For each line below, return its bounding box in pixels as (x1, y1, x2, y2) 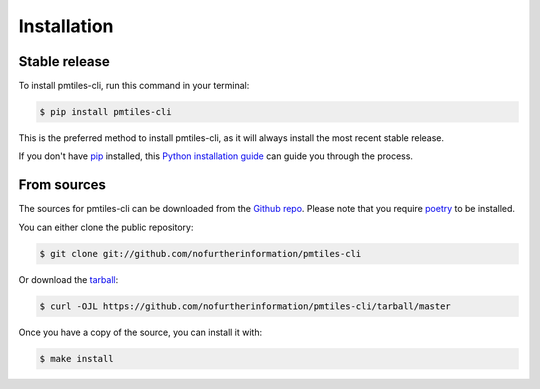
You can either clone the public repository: (18, 221, 194, 233)
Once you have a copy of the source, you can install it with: (18, 326, 263, 338)
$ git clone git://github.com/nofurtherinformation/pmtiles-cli (39, 248, 362, 259)
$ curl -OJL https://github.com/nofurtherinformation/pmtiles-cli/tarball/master (39, 300, 452, 312)
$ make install (39, 353, 114, 364)
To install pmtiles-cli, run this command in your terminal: (18, 80, 250, 92)
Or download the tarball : (18, 273, 119, 285)
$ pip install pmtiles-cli (39, 106, 172, 118)
